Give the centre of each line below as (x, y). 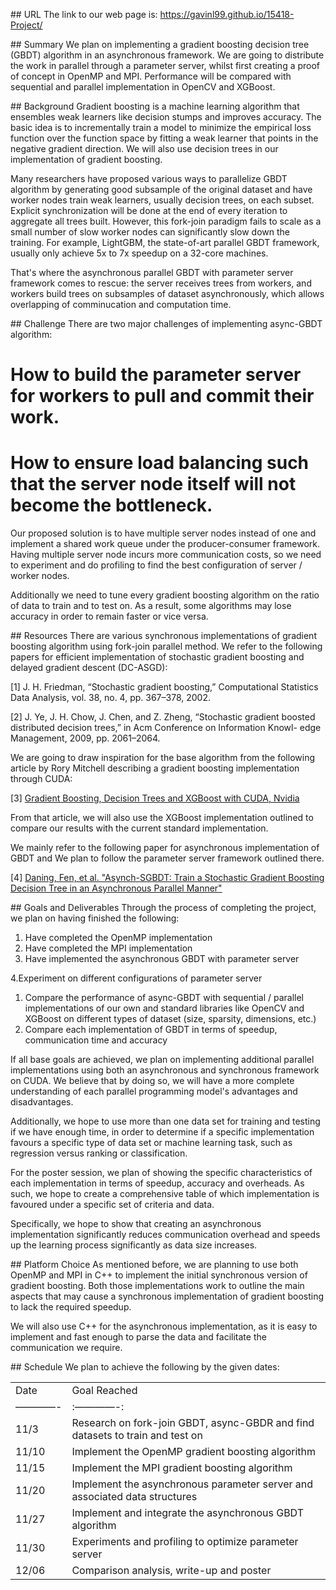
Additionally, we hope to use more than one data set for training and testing (165, 1121)
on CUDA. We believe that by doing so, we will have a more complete (152, 1081)
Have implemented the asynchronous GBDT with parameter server (162, 959)
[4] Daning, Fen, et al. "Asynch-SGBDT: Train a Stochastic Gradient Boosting (167, 878)
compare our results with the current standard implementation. (139, 828)
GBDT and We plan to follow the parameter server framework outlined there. (167, 858)
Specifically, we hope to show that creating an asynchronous (136, 1224)
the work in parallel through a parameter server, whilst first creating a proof (165, 65)
